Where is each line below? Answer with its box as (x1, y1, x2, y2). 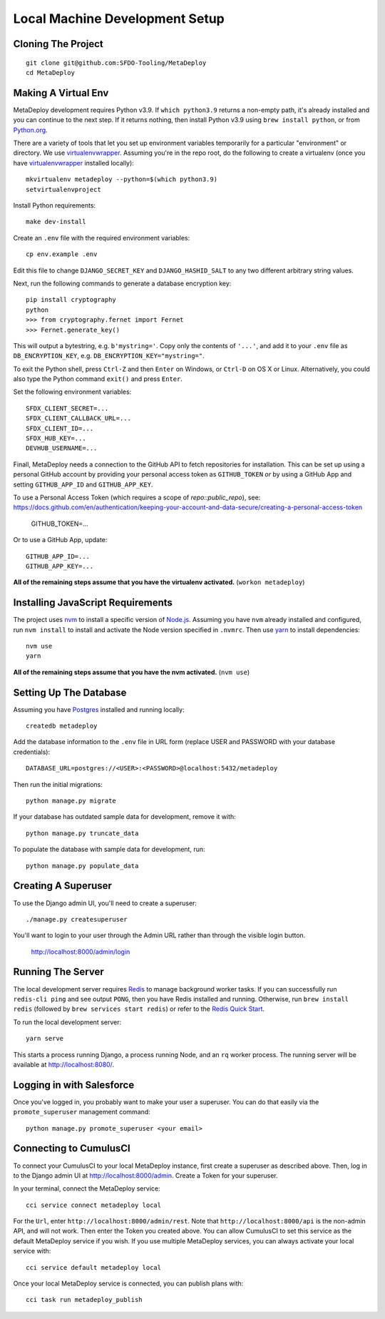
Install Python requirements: (13, 200, 96, 210)
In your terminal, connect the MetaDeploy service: (13, 1184, 160, 1193)
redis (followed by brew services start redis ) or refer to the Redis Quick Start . (13, 1004, 265, 1013)
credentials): (13, 748, 50, 756)
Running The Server (13, 966, 105, 978)
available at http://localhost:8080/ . (13, 1060, 114, 1069)
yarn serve (26, 1034, 64, 1043)
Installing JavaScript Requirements (13, 596, 173, 609)
